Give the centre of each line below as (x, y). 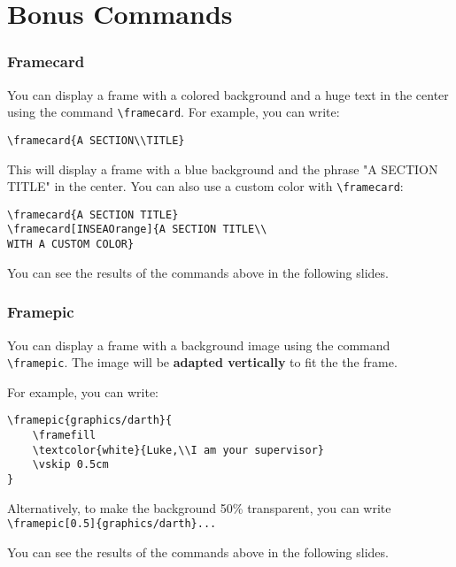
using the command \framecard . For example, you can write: (174, 112)
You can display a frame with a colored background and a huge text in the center (228, 94)
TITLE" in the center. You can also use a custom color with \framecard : (205, 186)
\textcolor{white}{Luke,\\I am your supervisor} (178, 450)
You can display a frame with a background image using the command (199, 345)
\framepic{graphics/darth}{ (90, 421)
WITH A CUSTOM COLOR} (71, 245)
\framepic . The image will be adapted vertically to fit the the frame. (202, 362)
